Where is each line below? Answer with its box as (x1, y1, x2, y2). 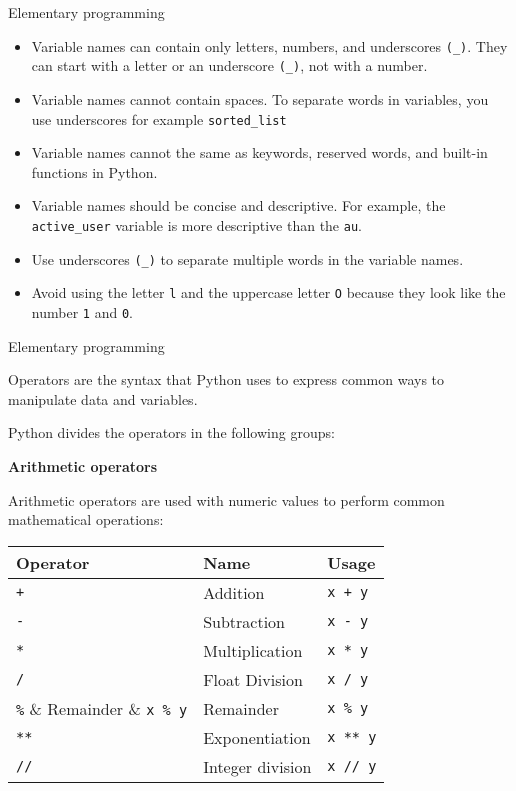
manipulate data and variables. (8, 388, 198, 409)
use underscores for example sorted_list (31, 108, 287, 129)
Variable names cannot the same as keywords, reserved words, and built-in (31, 142, 488, 163)
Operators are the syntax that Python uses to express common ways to (8, 369, 445, 390)
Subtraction (203, 609, 286, 633)
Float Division (203, 667, 303, 691)
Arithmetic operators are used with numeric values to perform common (8, 489, 445, 510)
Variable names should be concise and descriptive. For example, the (31, 195, 446, 216)
